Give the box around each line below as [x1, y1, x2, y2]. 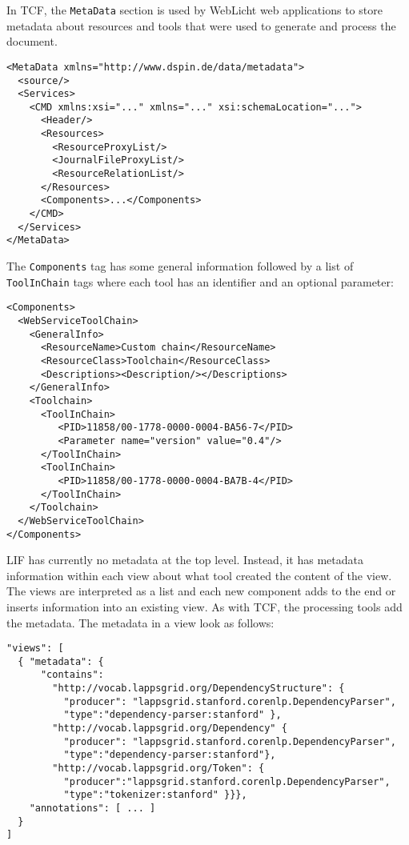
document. [6, 33, 58, 50]
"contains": [40, 669, 104, 681]
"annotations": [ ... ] [29, 803, 156, 814]
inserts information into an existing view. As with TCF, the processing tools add [6, 598, 403, 615]
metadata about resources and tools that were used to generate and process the [6, 17, 396, 34]
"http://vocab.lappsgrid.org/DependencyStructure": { [52, 683, 345, 695]
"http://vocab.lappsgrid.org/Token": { [52, 763, 265, 775]
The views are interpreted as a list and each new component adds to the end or [6, 583, 396, 599]
